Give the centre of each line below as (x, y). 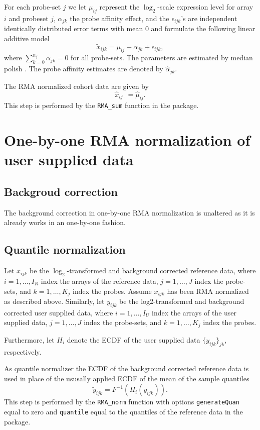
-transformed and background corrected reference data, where (161, 271)
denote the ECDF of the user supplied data (134, 339)
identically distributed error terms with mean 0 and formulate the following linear (130, 28)
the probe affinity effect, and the (119, 18)
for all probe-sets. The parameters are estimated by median (162, 58)
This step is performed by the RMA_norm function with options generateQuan (122, 402)
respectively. (23, 351)
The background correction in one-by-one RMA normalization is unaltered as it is (129, 212)
